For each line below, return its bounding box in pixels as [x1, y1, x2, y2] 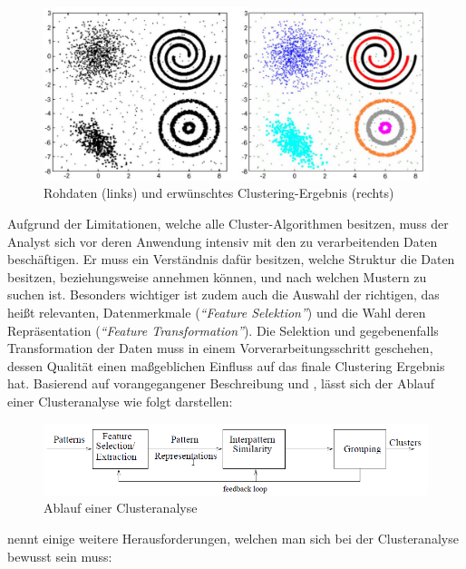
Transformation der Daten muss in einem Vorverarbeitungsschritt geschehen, [7, 338, 433, 358]
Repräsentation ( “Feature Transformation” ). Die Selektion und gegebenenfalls [7, 320, 439, 339]
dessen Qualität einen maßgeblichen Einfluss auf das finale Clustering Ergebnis [7, 356, 445, 375]
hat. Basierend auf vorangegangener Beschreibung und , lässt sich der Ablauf [7, 374, 435, 393]
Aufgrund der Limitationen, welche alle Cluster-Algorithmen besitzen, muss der [7, 214, 449, 233]
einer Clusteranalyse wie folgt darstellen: [7, 392, 233, 410]
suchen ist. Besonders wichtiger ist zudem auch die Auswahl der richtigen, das [7, 285, 440, 304]
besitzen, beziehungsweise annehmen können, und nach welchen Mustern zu [7, 267, 427, 286]
